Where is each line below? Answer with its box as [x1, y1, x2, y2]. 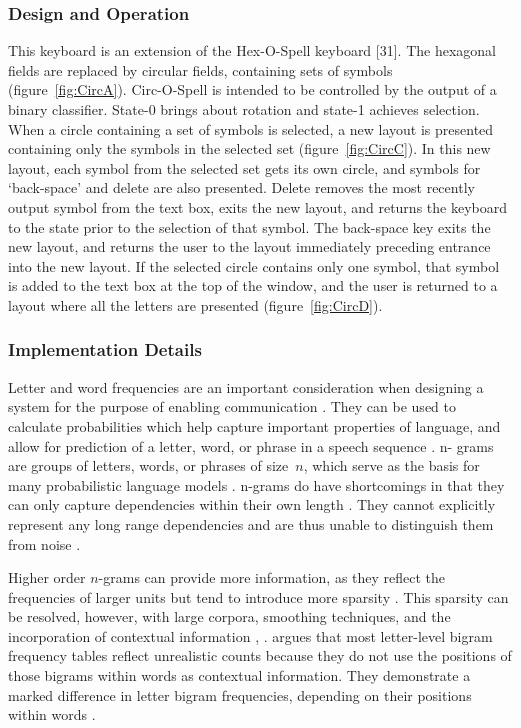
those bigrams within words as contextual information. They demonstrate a [8, 665, 471, 686]
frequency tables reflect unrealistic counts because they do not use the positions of [8, 645, 512, 666]
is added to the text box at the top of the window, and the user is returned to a [8, 275, 498, 296]
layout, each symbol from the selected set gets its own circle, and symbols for [8, 157, 481, 178]
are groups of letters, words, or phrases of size [8, 455, 289, 476]
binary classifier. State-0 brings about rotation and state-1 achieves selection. [8, 99, 480, 119]
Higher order [8, 567, 86, 588]
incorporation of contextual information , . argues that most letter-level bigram [8, 625, 493, 646]
